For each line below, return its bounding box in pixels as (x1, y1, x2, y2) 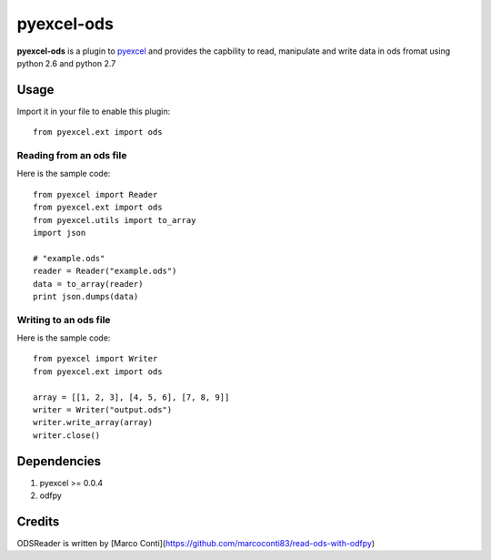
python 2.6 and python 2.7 (16, 57, 116, 68)
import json (33, 228, 86, 238)
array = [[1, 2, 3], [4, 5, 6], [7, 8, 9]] (33, 392, 230, 402)
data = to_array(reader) (33, 279, 144, 289)
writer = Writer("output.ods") (33, 404, 173, 414)
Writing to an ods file (16, 313, 111, 326)
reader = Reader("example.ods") (33, 266, 177, 277)
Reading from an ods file (16, 149, 127, 161)
